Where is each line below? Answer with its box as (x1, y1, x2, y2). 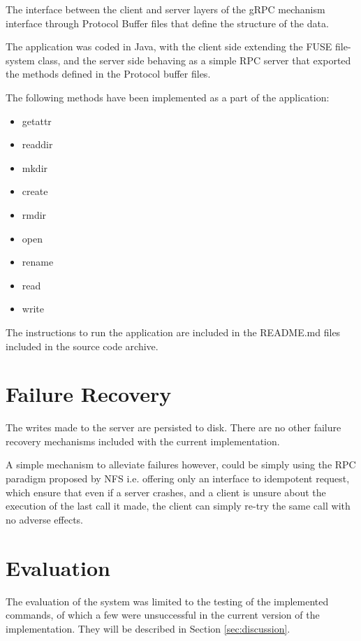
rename (22, 254, 54, 269)
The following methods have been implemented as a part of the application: (6, 89, 330, 104)
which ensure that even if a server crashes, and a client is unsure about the (6, 484, 326, 499)
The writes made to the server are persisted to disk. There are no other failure (6, 420, 341, 435)
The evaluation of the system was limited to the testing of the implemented (6, 593, 329, 608)
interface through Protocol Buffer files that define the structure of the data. (6, 15, 329, 30)
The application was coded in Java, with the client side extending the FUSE (6, 39, 332, 54)
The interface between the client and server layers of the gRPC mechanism (6, 2, 325, 16)
